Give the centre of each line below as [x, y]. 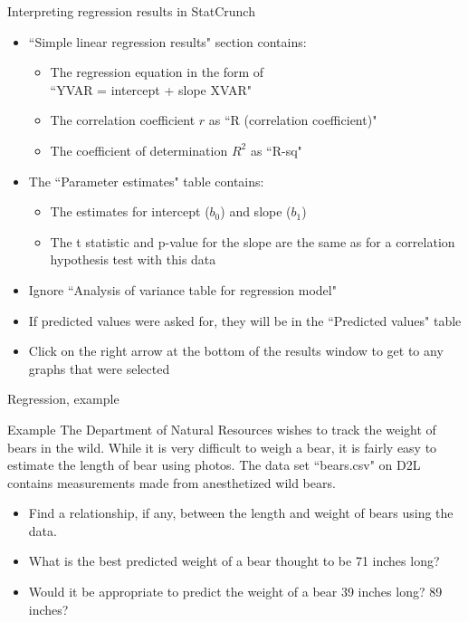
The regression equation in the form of [157, 72]
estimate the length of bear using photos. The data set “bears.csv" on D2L [214, 465]
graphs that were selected [99, 368]
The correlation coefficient [123, 120]
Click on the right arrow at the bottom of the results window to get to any [236, 351]
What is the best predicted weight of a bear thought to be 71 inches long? [234, 561]
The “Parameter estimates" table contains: [146, 181]
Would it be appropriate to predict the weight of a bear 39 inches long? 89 [235, 592]
